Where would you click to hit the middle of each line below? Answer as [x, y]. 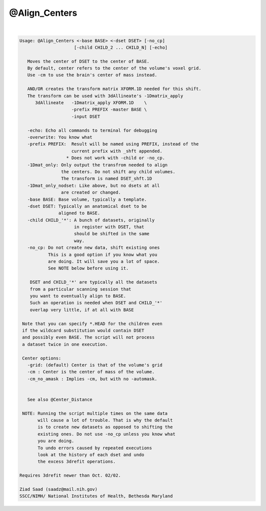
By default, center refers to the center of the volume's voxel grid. [114, 68]
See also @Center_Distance [60, 399]
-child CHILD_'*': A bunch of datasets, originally [91, 220]
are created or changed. [91, 193]
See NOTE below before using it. [88, 268]
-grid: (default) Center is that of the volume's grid [95, 365]
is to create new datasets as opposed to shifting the [105, 427]
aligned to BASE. [79, 213]
